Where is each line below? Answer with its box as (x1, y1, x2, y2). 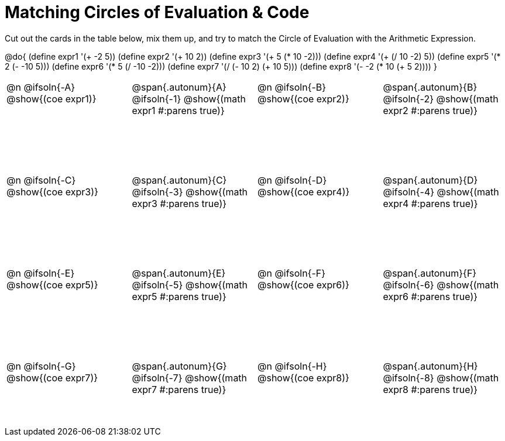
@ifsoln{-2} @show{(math (383, 92, 499, 105)
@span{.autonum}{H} (383, 360, 478, 373)
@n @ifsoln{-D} (257, 174, 327, 186)
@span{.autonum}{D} (383, 174, 478, 186)
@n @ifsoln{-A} (6, 81, 75, 93)
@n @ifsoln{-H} (257, 360, 327, 373)
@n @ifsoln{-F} (257, 267, 326, 279)
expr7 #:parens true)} (132, 384, 226, 396)
